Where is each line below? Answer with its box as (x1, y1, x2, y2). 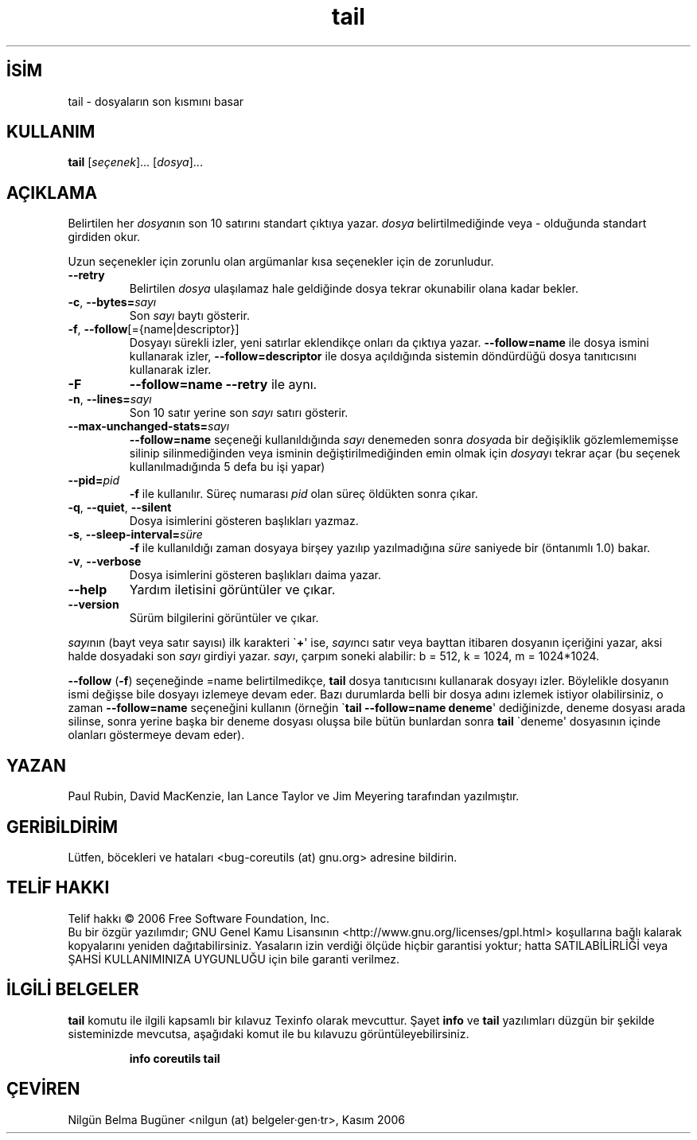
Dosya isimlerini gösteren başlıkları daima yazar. (129, 568, 382, 582)
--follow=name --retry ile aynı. (129, 376, 317, 393)
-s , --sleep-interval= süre (68, 527, 203, 542)
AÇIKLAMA (6, 182, 98, 203)
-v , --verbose (68, 554, 142, 569)
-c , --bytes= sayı (68, 295, 157, 309)
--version (68, 597, 119, 612)
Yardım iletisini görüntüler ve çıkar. (129, 582, 336, 598)
